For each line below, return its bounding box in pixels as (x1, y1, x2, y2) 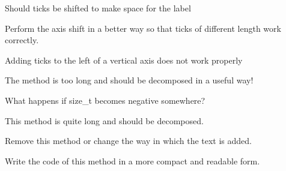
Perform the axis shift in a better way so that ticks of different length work (5, 22, 281, 34)
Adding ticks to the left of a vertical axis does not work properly (5, 53, 243, 66)
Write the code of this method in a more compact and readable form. (5, 154, 260, 167)
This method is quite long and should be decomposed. (5, 114, 204, 127)
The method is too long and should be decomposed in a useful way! (5, 74, 254, 86)
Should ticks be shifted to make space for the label (5, 2, 191, 14)
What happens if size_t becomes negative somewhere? (5, 94, 205, 106)
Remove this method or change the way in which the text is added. (5, 134, 252, 147)
